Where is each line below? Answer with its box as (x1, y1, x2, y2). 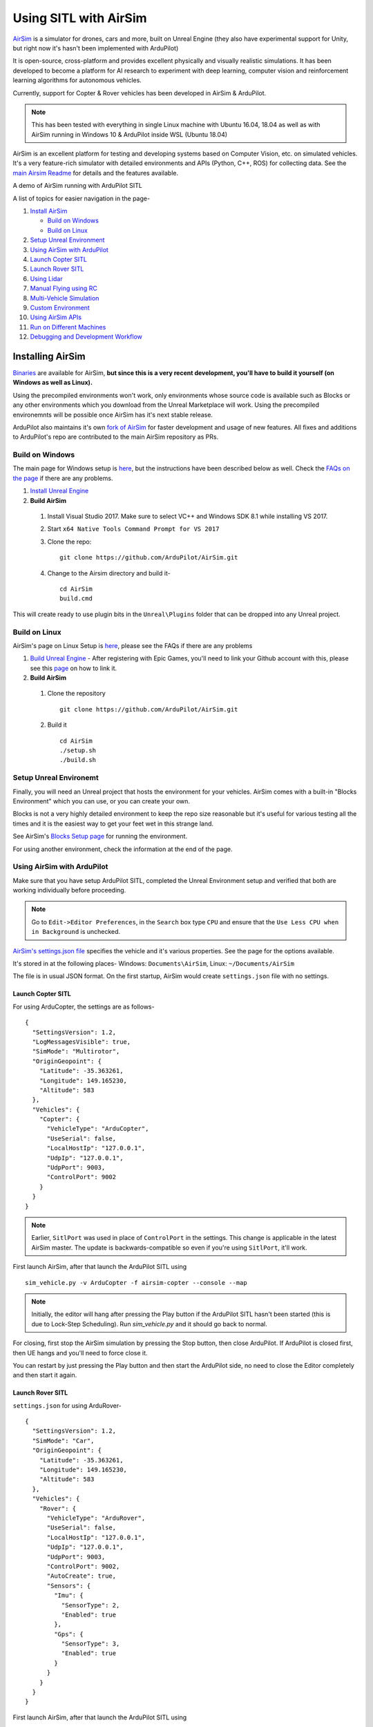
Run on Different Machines (30, 323, 106, 331)
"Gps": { (54, 1630, 84, 1638)
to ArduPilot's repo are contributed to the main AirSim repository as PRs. (12, 432, 219, 441)
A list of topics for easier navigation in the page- (12, 194, 151, 202)
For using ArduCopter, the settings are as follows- (12, 1002, 155, 1011)
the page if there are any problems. (12, 474, 113, 482)
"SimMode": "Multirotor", (32, 1047, 120, 1056)
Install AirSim (30, 207, 68, 216)
